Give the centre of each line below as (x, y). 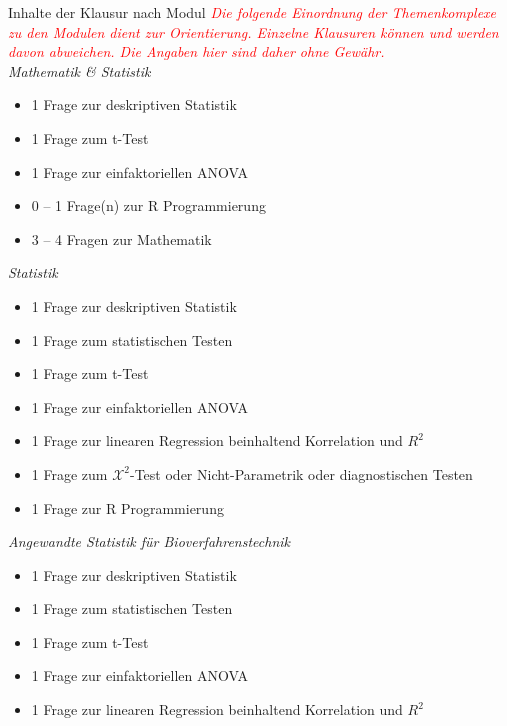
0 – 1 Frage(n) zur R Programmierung (148, 205)
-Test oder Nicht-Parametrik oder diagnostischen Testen (301, 473)
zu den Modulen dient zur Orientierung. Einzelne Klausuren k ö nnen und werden (253, 31)
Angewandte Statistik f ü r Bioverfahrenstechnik (149, 541)
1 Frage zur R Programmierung (127, 507)
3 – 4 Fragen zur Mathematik (121, 238)
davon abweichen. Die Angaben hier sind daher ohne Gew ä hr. (196, 51)
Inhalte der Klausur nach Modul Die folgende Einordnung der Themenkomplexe (252, 12)
